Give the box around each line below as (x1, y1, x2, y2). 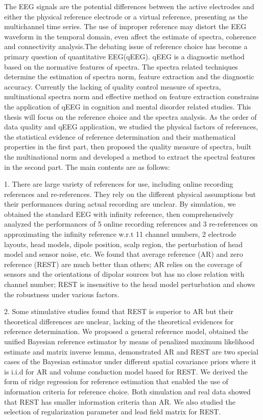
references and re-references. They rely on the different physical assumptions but (4, 188, 256, 199)
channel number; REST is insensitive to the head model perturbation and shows (4, 279, 255, 290)
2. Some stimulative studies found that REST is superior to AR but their (4, 306, 234, 317)
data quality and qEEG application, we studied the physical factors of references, (4, 121, 258, 132)
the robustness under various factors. (4, 289, 119, 299)
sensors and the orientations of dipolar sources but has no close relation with (4, 269, 245, 279)
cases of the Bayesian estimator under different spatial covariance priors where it (4, 356, 256, 367)
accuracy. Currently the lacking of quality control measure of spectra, (4, 81, 221, 92)
